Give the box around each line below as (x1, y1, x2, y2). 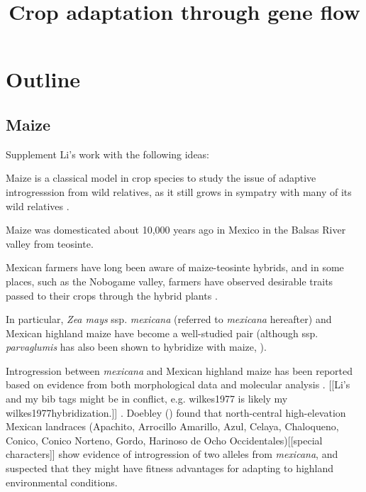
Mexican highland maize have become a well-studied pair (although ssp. (6, 325, 318, 340)
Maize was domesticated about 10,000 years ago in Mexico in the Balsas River (6, 222, 346, 237)
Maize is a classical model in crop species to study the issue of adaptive (6, 170, 316, 185)
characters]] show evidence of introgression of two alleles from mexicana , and (6, 447, 338, 461)
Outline (6, 65, 81, 94)
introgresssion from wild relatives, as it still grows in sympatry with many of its (6, 184, 352, 199)
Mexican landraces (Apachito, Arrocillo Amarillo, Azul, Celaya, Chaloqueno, (6, 419, 339, 434)
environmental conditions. (6, 474, 118, 489)
